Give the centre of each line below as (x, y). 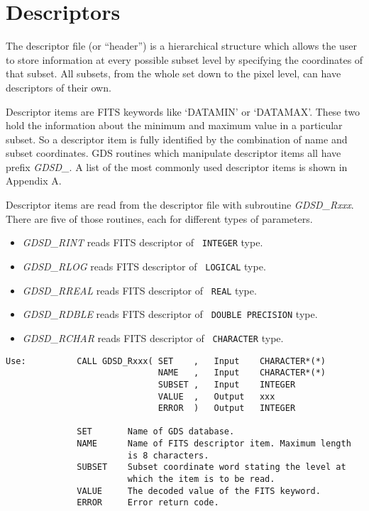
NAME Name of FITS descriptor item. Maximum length (214, 444)
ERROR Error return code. (148, 503)
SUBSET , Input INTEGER (227, 384)
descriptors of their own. (59, 87)
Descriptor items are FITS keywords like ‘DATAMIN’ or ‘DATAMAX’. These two (183, 111)
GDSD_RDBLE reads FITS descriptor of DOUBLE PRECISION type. (170, 314)
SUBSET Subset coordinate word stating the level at (211, 467)
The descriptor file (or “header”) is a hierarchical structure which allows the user (181, 46)
